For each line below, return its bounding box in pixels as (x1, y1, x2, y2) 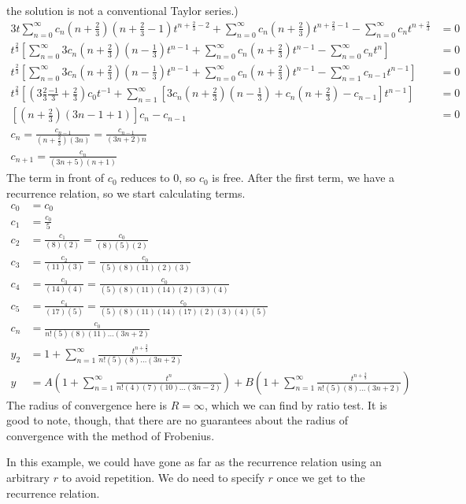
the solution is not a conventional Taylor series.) (6, 2, 239, 18)
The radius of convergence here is (6, 396, 168, 413)
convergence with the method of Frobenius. (6, 427, 215, 443)
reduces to (120, 169, 170, 186)
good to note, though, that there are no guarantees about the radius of (6, 412, 348, 428)
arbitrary (6, 469, 50, 485)
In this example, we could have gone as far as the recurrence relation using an (6, 454, 382, 470)
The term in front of (6, 169, 105, 186)
